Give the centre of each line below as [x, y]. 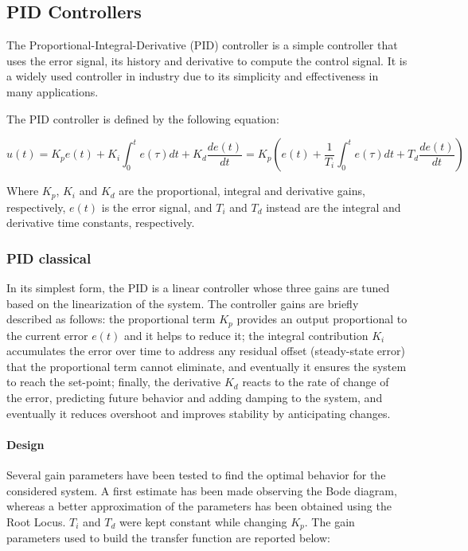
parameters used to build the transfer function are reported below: [168, 538]
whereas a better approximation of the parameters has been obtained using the [199, 506]
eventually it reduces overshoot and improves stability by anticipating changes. [199, 413]
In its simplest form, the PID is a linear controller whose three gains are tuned [198, 288]
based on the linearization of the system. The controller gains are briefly [183, 303]
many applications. [53, 91]
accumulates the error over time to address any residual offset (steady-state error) [206, 351]
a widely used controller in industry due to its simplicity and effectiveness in [193, 76]
